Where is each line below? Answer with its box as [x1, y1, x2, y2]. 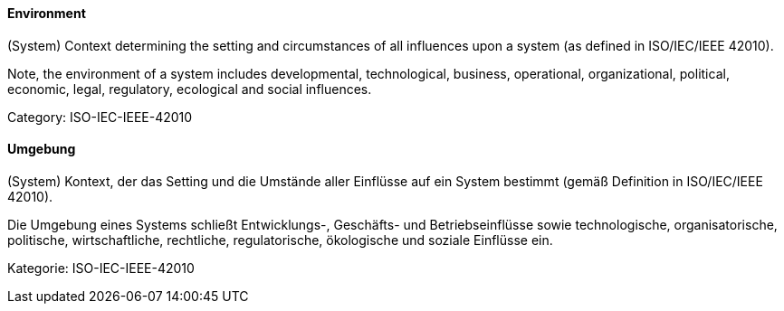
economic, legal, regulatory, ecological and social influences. [7, 80, 372, 97]
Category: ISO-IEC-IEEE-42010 [7, 108, 193, 125]
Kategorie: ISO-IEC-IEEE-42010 [7, 259, 195, 276]
